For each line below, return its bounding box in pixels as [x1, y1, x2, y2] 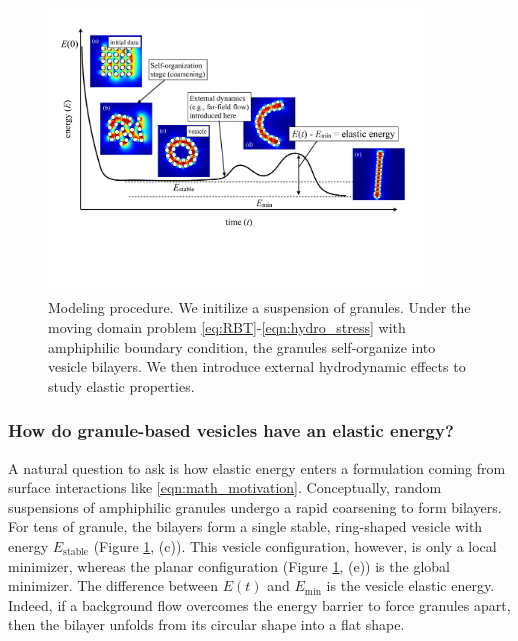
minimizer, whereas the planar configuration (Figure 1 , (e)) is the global [8, 555, 450, 576]
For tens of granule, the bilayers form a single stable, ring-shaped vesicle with [8, 516, 483, 537]
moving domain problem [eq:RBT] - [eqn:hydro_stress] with [48, 317, 406, 337]
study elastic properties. [48, 375, 195, 396]
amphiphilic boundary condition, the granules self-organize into [48, 336, 436, 357]
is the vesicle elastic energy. [326, 575, 495, 596]
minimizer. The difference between [8, 575, 219, 596]
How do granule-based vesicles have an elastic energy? [8, 418, 454, 443]
